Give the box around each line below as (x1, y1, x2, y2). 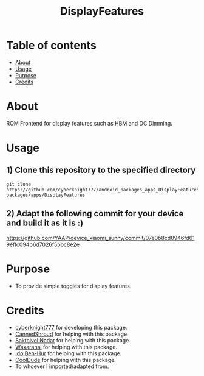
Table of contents (6, 38, 97, 52)
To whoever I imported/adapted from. (15, 363, 109, 370)
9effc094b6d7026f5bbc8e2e (6, 241, 80, 248)
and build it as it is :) (6, 218, 84, 229)
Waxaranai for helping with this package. (15, 343, 117, 350)
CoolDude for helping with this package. (15, 356, 117, 363)
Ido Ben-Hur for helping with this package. (15, 349, 122, 357)
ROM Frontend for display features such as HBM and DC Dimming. (6, 119, 173, 127)
